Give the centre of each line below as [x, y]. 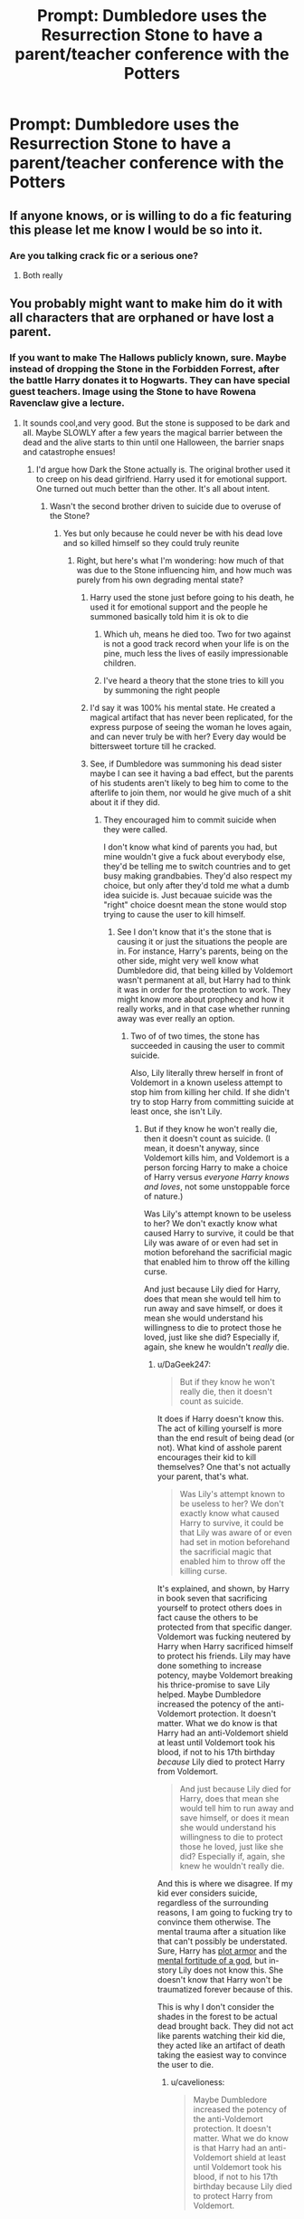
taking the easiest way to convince [222, 2055]
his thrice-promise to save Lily [214, 1685]
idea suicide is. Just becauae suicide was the [188, 895]
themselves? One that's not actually [224, 1466]
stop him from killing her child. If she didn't [210, 1091]
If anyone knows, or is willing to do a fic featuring [151, 215]
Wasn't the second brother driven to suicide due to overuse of [166, 506]
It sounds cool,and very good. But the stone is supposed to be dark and [156, 423]
